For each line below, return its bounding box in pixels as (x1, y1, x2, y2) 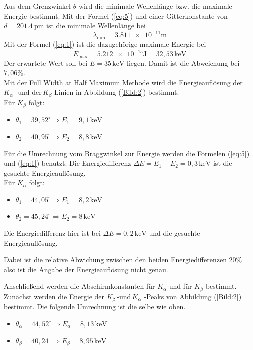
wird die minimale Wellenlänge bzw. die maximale (78, 1, 232, 11)
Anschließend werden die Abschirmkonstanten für (4, 281, 155, 291)
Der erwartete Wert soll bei (4, 57, 88, 68)
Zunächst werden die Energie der (4, 291, 105, 301)
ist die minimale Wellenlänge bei (46, 20, 146, 31)
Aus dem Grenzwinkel (4, 1, 71, 11)
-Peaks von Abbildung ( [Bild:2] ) (144, 291, 242, 301)
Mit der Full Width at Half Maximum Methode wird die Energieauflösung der (4, 77, 243, 87)
